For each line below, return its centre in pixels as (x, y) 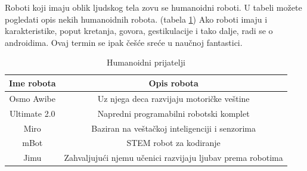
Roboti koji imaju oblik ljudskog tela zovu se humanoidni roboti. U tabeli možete (153, 7)
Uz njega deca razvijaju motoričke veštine (173, 98)
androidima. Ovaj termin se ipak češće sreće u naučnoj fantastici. (124, 42)
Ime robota (32, 83)
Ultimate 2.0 (32, 113)
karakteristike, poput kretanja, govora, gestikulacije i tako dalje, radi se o (139, 31)
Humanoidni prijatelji (146, 62)
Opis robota (173, 83)
